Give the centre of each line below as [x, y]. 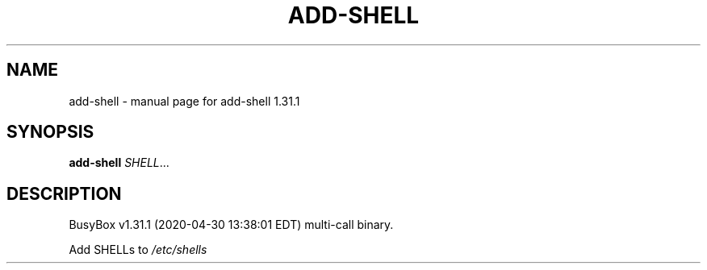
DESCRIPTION [64, 193]
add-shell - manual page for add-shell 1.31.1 [184, 101]
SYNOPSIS [50, 132]
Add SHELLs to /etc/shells [138, 250]
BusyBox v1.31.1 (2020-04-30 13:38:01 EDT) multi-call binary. [231, 225]
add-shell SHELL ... [119, 163]
